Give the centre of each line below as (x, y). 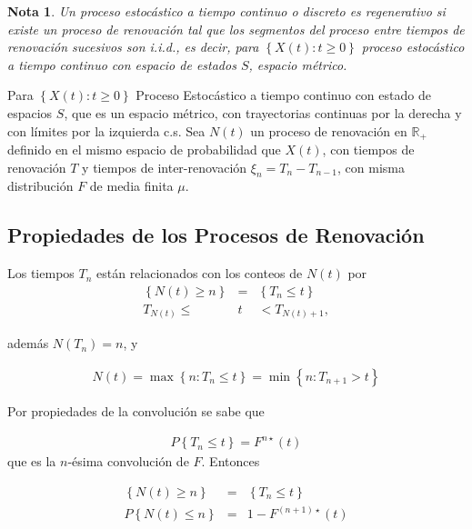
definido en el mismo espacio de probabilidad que (144, 150)
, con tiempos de (368, 150)
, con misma (371, 167)
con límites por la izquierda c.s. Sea (106, 130)
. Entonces (231, 461)
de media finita (131, 186)
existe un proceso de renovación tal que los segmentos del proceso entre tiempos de (236, 29)
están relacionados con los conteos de (200, 273)
